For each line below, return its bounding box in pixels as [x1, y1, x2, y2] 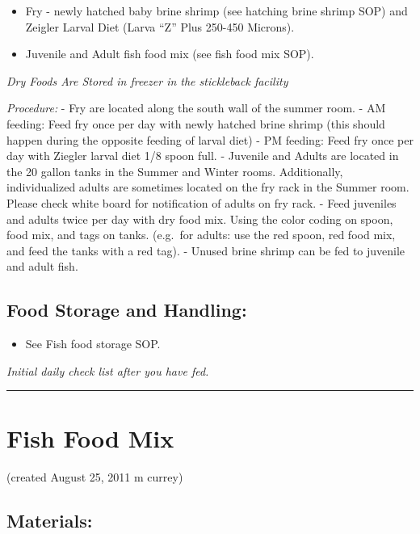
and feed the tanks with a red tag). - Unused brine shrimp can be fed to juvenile [6, 242, 405, 259]
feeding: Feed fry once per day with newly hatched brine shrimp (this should [6, 115, 385, 132]
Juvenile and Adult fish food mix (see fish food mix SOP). [25, 45, 314, 62]
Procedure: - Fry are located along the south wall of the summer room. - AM [6, 99, 386, 116]
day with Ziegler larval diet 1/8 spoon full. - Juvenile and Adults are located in [6, 147, 399, 164]
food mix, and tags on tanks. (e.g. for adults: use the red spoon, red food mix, [6, 226, 396, 243]
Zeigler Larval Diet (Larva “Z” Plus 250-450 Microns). [25, 18, 295, 35]
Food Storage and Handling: [6, 297, 247, 322]
